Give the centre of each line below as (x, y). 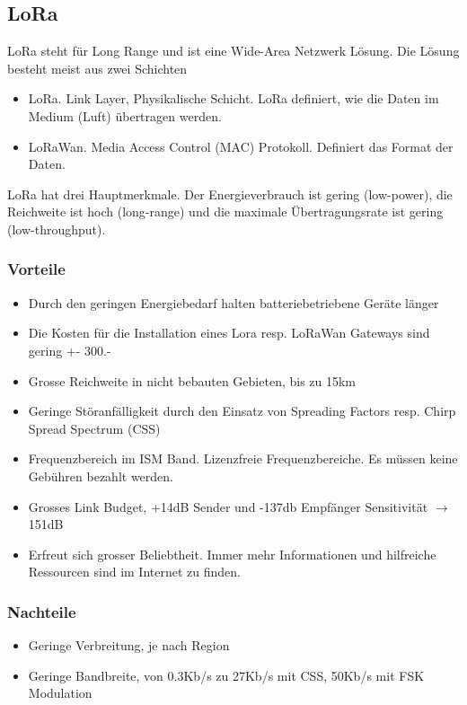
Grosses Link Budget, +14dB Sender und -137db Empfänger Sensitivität (228, 506)
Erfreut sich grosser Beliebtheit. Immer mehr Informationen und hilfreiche (232, 554)
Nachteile (42, 611)
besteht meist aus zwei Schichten (97, 68)
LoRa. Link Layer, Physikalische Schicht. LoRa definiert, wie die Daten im (233, 98)
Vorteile (36, 269)
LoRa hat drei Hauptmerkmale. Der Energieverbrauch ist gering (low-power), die (230, 194)
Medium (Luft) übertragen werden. (125, 115)
